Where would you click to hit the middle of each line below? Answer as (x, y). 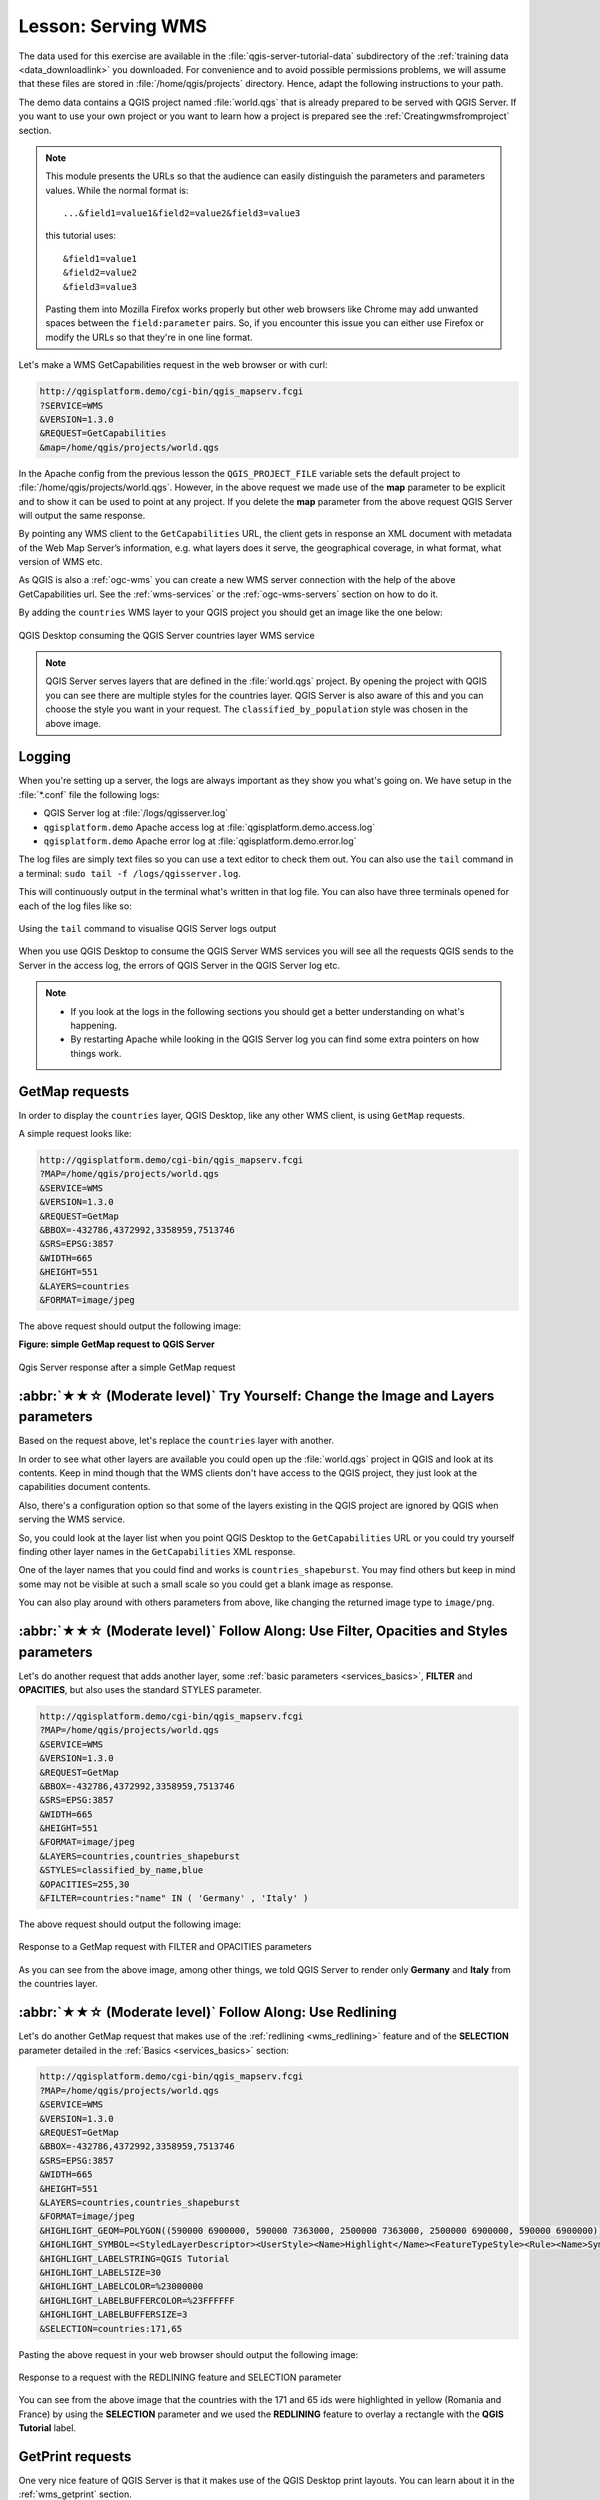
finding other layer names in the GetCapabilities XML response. (157, 1551)
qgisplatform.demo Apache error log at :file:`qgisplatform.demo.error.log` (200, 841)
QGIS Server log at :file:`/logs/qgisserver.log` (136, 813)
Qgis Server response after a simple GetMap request (127, 1367)
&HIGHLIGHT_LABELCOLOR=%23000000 (121, 2286)
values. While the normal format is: (117, 190)
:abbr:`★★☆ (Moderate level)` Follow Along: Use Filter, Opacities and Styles (263, 1630)
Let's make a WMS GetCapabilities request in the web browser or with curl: (173, 365)
